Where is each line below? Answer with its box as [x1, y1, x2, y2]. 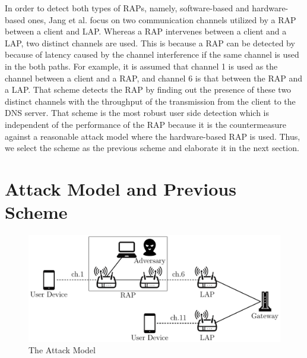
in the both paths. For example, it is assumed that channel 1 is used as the [5, 59, 278, 72]
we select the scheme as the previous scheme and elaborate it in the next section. [5, 142, 299, 154]
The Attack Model [29, 344, 96, 356]
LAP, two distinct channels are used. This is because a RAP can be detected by [5, 36, 295, 49]
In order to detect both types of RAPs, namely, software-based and [5, 2, 249, 14]
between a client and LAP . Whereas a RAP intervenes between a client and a [5, 25, 287, 37]
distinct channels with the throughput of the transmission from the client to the [5, 95, 296, 107]
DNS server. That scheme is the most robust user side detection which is [5, 106, 270, 119]
